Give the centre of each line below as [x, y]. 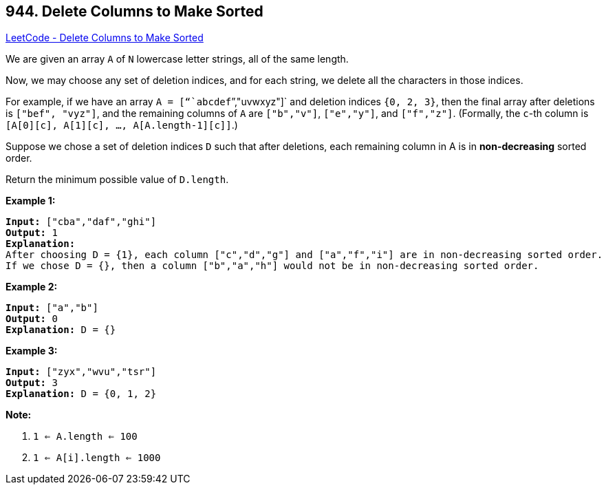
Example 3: [32, 351]
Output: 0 [32, 319]
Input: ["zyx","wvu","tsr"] [81, 372]
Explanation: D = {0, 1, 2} [81, 394]
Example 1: [31, 201]
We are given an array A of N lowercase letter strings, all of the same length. [177, 59]
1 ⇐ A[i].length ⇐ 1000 [97, 458]
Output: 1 [32, 233]
